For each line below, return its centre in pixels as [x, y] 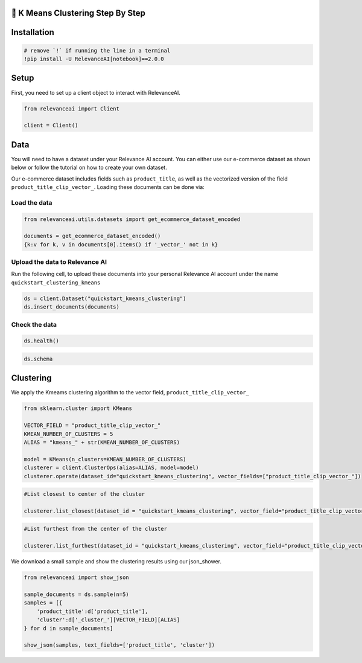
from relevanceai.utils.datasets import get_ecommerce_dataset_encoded [132, 219]
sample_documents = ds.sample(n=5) [76, 594]
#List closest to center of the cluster [84, 494]
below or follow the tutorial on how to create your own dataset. [89, 168]
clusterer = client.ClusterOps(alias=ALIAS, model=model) [111, 468]
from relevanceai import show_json [76, 578]
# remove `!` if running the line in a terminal [97, 50]
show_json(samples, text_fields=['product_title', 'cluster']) [119, 645]
